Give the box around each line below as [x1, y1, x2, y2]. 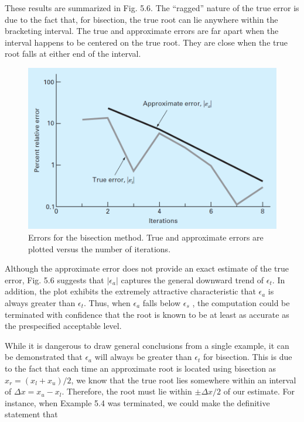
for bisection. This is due [203, 351, 292, 363]
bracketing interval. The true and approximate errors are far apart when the [5, 25, 279, 37]
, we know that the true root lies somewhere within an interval [71, 373, 296, 386]
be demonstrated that [5, 351, 83, 363]
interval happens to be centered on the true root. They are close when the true [5, 36, 288, 48]
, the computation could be [192, 296, 290, 308]
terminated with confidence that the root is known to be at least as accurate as [5, 308, 289, 320]
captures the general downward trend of [121, 273, 264, 286]
